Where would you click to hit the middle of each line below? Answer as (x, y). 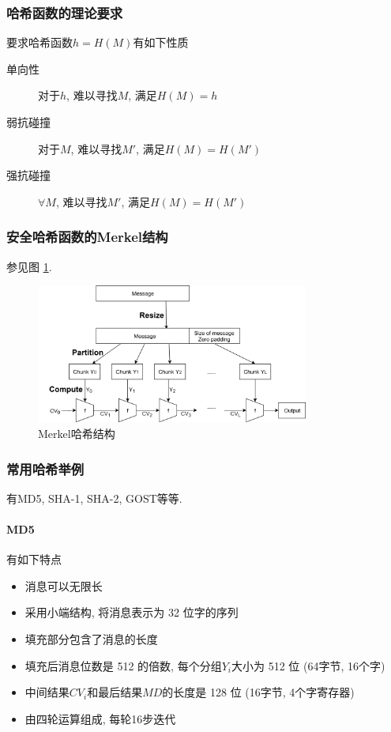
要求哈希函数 (39, 42)
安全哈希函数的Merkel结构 (87, 237)
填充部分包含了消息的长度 (91, 639)
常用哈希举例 (45, 468)
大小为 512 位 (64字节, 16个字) (308, 665)
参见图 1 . (29, 266)
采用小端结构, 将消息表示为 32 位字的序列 (132, 612)
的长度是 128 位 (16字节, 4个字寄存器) (258, 692)
